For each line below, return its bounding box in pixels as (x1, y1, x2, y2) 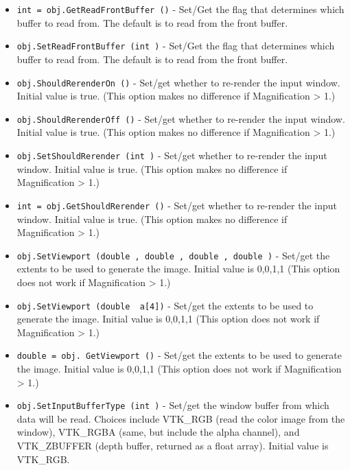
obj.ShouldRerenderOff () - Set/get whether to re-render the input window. (16, 111, 345, 126)
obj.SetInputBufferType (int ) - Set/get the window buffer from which (16, 398, 329, 412)
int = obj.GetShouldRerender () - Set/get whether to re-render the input (16, 198, 337, 212)
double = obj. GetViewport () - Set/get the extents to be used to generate (16, 348, 342, 362)
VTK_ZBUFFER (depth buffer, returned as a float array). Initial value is (16, 438, 329, 453)
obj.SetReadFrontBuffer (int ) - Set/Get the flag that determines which (16, 38, 335, 53)
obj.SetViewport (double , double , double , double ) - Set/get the (16, 248, 330, 262)
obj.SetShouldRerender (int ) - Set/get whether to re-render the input (16, 148, 327, 162)
